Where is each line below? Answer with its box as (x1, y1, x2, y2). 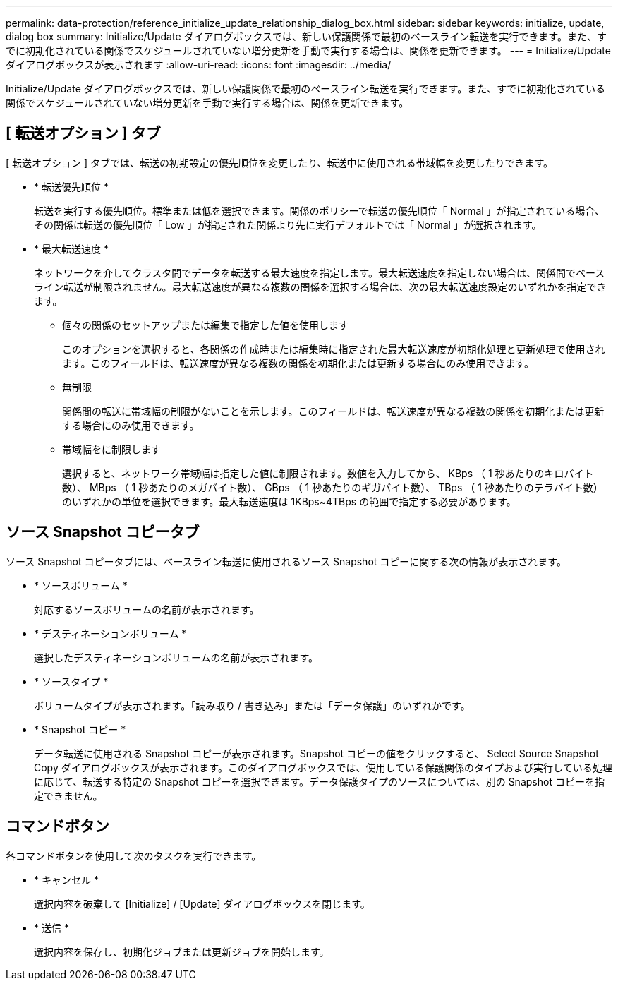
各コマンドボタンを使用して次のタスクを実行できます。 (6, 849, 262, 862)
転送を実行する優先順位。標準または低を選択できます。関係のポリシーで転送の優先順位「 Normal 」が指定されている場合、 (34, 204, 605, 217)
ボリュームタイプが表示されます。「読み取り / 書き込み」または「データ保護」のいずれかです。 (34, 699, 471, 711)
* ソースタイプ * (34, 675, 109, 687)
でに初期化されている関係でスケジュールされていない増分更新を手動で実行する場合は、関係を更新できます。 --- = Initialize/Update (6, 44, 611, 56)
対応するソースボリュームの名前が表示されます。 (34, 603, 260, 615)
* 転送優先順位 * (34, 180, 109, 193)
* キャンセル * (34, 873, 99, 886)
